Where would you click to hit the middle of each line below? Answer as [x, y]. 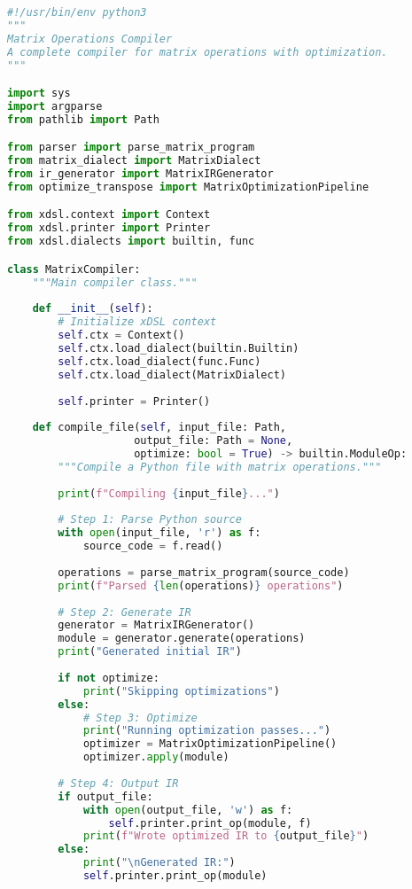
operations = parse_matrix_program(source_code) [204, 572]
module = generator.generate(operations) [182, 639]
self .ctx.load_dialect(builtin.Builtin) [179, 348]
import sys [39, 94]
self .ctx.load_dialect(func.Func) [159, 361]
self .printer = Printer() [134, 401]
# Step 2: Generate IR [124, 612]
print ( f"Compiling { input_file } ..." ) [169, 493]
